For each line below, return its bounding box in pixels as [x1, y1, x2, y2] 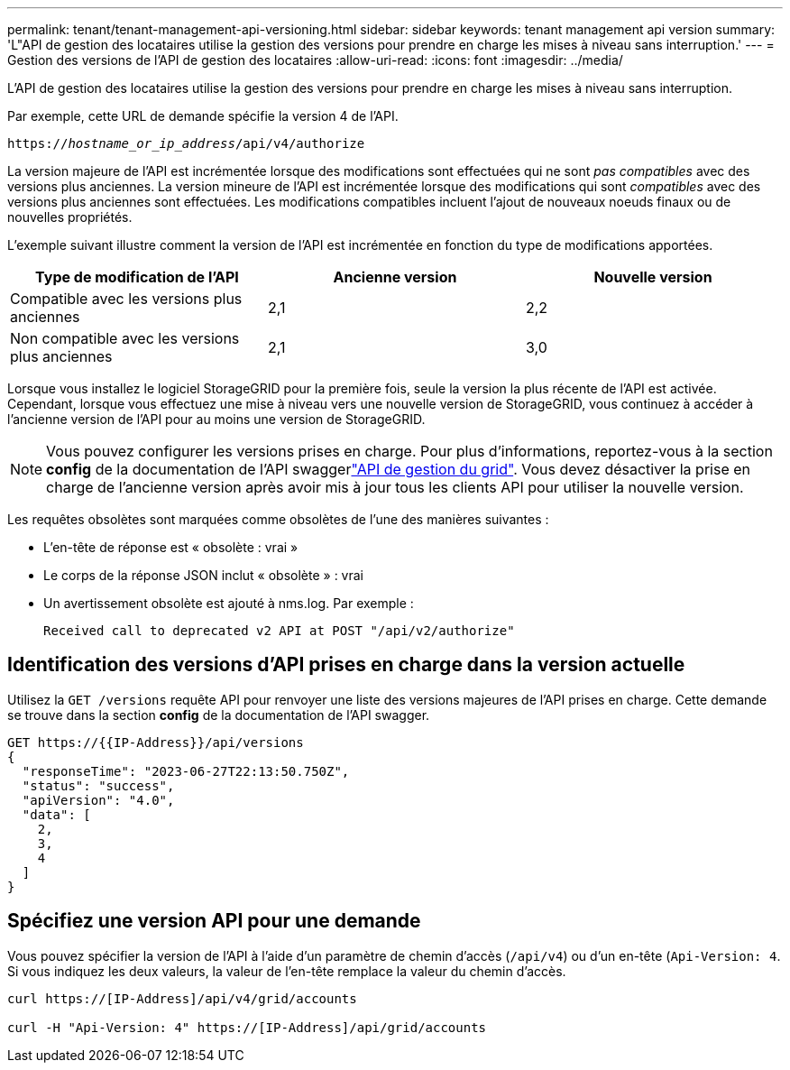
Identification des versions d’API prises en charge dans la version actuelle [7, 653, 685, 677]
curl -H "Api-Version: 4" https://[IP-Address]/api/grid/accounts [7, 1019, 487, 1035]
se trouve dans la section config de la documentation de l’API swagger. [7, 706, 430, 723]
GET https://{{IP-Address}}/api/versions [7, 734, 304, 750]
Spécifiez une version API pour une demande [7, 909, 421, 933]
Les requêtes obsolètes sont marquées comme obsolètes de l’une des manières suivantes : [7, 512, 549, 527]
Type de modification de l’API [35, 268, 239, 286]
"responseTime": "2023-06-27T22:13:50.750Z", [22, 763, 350, 779]
